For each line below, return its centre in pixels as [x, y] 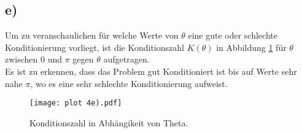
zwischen [21, 59]
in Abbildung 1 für [251, 47]
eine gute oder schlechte [233, 35]
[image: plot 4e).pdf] [76, 103]
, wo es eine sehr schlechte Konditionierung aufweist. [129, 83]
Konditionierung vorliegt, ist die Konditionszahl [95, 47]
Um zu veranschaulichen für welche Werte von [92, 35]
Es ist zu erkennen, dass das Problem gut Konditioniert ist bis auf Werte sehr [151, 71]
